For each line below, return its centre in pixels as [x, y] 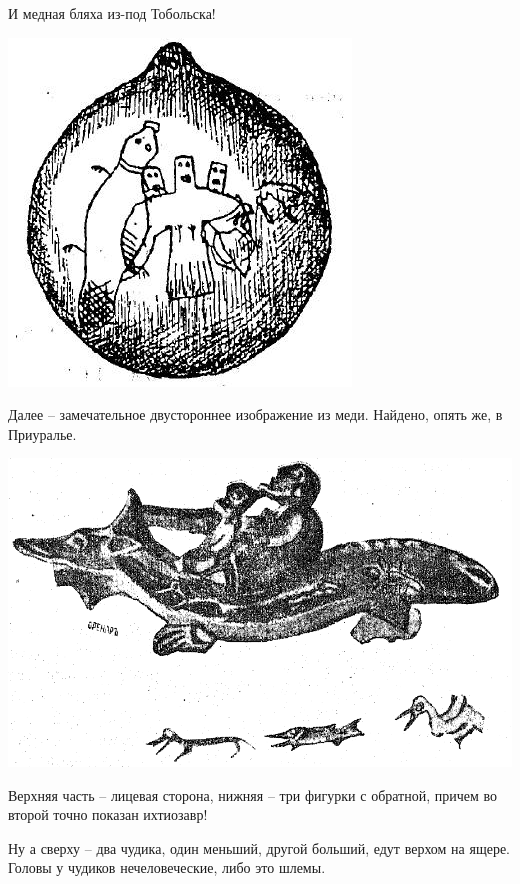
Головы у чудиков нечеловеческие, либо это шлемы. [167, 867]
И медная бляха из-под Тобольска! [112, 13]
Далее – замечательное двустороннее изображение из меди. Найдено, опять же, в [255, 414]
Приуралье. [42, 433]
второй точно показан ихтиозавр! [108, 814]
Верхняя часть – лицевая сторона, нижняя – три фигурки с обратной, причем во [253, 794]
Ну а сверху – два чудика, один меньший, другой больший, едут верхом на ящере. [259, 847]
